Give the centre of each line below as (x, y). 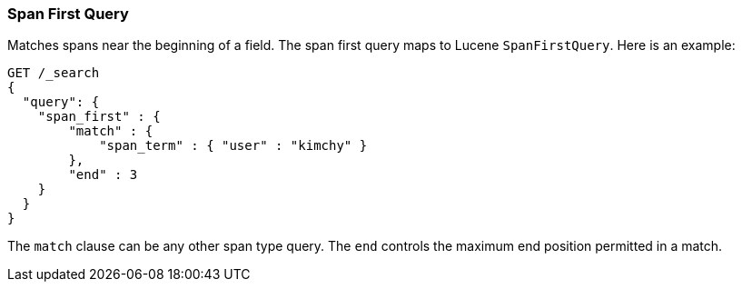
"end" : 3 (103, 175)
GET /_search (54, 73)
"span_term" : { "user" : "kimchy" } (233, 146)
